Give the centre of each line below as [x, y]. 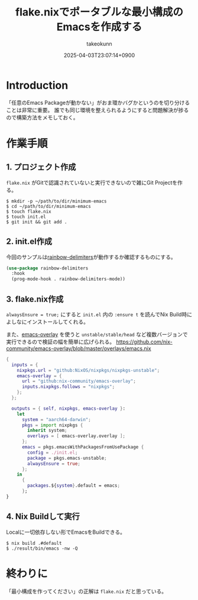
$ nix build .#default [34, 543]
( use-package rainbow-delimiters [47, 268]
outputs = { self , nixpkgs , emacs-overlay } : [69, 408]
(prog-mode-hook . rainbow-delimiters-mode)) [69, 279]
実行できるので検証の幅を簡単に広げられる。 [61, 342]
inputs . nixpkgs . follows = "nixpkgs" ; [68, 387]
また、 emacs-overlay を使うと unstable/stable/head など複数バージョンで [97, 334]
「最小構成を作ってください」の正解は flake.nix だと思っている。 [87, 591]
